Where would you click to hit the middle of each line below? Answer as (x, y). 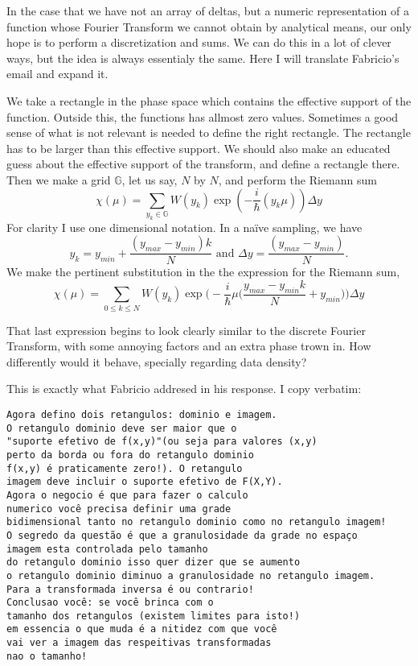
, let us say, (150, 179)
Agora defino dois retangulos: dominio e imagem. (142, 414)
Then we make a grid (59, 179)
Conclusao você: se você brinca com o (110, 603)
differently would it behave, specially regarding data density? (157, 361)
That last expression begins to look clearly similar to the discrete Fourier (186, 330)
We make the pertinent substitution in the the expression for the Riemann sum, (203, 272)
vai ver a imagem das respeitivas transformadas (139, 643)
